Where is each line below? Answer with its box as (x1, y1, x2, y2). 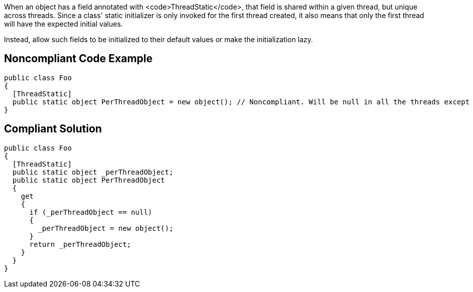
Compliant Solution (4, 122, 102, 135)
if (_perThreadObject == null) (29, 208, 153, 216)
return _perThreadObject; (29, 240, 131, 248)
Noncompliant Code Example (4, 52, 153, 65)
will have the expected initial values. (4, 20, 123, 28)
